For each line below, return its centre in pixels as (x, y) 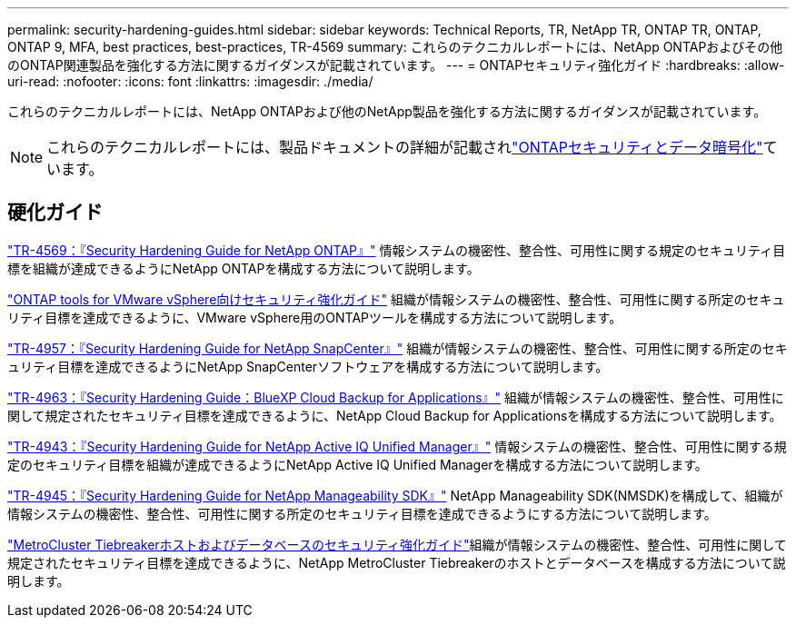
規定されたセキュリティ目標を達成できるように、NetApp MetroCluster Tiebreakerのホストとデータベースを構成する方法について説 (397, 562)
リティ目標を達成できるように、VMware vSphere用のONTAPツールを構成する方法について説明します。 (315, 317)
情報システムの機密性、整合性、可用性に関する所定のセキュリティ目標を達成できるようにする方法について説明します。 (362, 513)
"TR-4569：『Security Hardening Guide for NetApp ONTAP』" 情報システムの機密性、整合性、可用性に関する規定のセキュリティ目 (397, 250)
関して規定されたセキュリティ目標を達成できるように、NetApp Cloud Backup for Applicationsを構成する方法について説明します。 (395, 415)
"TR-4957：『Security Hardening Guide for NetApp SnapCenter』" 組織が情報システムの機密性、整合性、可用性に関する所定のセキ (398, 348)
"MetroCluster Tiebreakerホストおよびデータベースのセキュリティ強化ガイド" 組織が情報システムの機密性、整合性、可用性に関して (397, 544)
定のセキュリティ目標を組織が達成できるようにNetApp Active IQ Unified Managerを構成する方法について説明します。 (358, 464)
